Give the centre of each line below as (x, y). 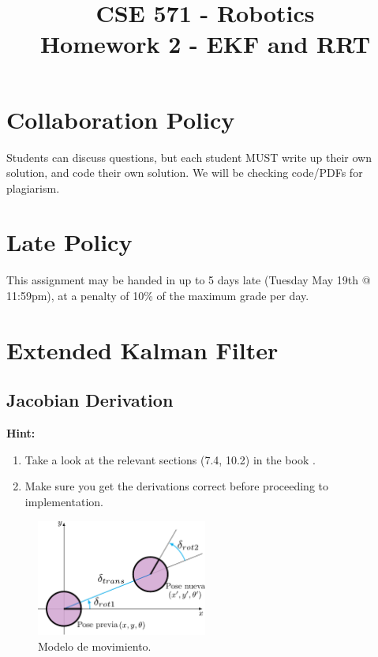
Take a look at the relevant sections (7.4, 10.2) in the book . (170, 459)
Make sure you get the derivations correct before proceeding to (176, 486)
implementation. (64, 501)
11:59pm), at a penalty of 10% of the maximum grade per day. (158, 295)
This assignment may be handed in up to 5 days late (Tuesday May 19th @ (189, 280)
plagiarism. (33, 188)
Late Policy (69, 242)
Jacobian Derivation (90, 400)
